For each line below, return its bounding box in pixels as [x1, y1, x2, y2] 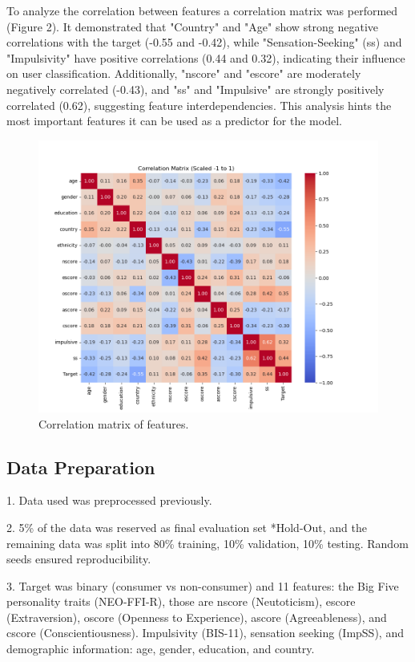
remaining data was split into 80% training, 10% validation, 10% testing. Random [6, 534, 409, 551]
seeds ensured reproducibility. [6, 550, 151, 567]
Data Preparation [6, 454, 155, 479]
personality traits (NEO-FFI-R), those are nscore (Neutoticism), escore [6, 593, 356, 610]
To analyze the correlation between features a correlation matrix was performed [6, 2, 398, 18]
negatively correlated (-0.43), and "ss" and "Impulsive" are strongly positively [6, 80, 385, 97]
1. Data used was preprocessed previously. [6, 492, 212, 509]
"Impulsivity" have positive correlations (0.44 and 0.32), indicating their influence [6, 49, 405, 66]
